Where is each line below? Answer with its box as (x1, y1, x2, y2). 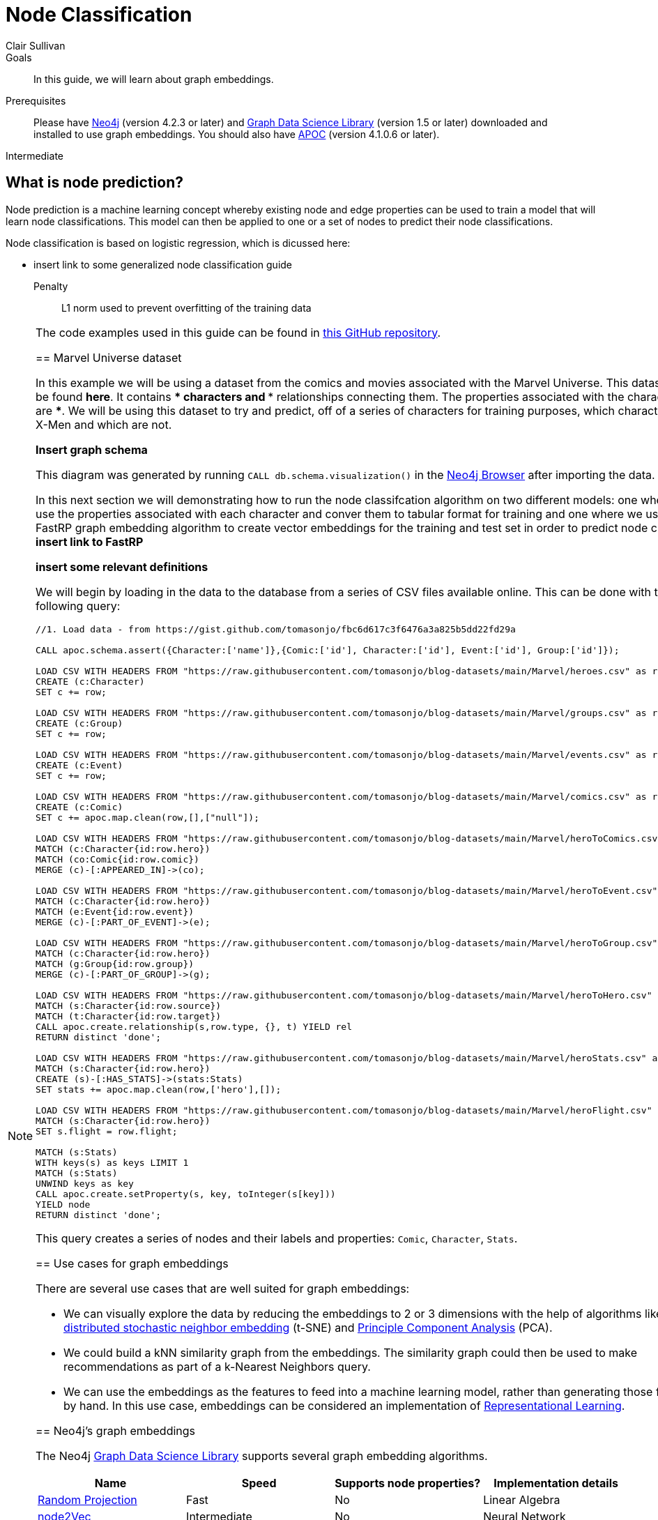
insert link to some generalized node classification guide (33, 258, 292, 271)
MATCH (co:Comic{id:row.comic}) (36, 853, 199, 865)
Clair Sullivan (6, 39, 66, 52)
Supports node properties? (335, 1475, 481, 1490)
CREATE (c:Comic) (36, 801, 123, 812)
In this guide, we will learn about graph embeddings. (33, 73, 274, 85)
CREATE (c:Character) (36, 676, 145, 687)
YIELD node (36, 1199, 91, 1210)
